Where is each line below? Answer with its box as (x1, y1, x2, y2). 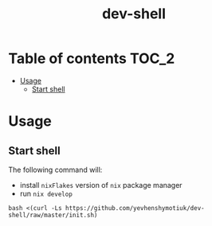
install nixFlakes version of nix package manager (19, 180, 183, 189)
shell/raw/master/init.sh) (8, 211, 98, 219)
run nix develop (19, 189, 73, 198)
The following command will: (8, 165, 103, 174)
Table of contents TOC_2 (8, 49, 175, 68)
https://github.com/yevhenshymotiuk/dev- (65, 204, 205, 212)
